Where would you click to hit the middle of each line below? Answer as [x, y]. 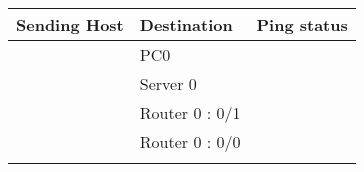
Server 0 [168, 83]
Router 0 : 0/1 [190, 112]
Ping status [302, 24]
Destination [186, 24]
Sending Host [70, 24]
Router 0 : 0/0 [190, 141]
